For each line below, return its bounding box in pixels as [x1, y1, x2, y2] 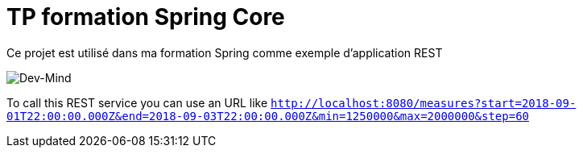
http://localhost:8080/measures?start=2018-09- [271, 96, 577, 110]
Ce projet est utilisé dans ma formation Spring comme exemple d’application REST [6, 45, 443, 60]
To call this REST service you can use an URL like [6, 95, 268, 110]
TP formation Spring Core [6, 3, 285, 31]
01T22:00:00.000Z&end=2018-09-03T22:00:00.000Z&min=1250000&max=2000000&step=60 [6, 109, 530, 123]
